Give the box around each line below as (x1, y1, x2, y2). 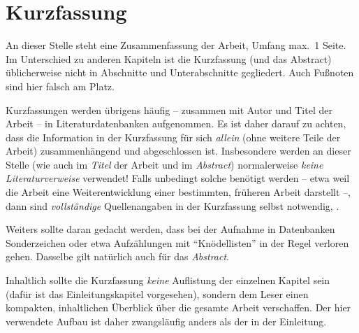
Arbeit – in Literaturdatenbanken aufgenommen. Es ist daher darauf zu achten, (6, 116, 346, 131)
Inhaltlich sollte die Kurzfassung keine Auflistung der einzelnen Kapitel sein (6, 273, 330, 288)
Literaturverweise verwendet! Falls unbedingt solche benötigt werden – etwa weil (6, 171, 350, 185)
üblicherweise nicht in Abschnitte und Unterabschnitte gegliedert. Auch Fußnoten (6, 65, 354, 80)
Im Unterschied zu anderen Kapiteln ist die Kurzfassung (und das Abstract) (6, 51, 332, 66)
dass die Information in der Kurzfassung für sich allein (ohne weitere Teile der (6, 129, 341, 144)
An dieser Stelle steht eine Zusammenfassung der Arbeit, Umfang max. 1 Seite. (6, 38, 346, 52)
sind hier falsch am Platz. (6, 78, 115, 93)
